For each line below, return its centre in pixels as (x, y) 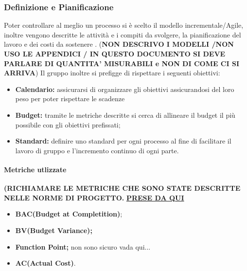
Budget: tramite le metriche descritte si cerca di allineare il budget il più (125, 115)
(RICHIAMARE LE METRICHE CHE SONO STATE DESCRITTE (122, 188)
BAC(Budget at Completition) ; (69, 214)
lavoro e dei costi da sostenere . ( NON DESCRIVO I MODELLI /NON (119, 44)
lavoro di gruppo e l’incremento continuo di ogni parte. (97, 150)
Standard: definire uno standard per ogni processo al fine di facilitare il (123, 141)
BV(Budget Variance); (54, 230)
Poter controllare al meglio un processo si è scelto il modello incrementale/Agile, (124, 25)
